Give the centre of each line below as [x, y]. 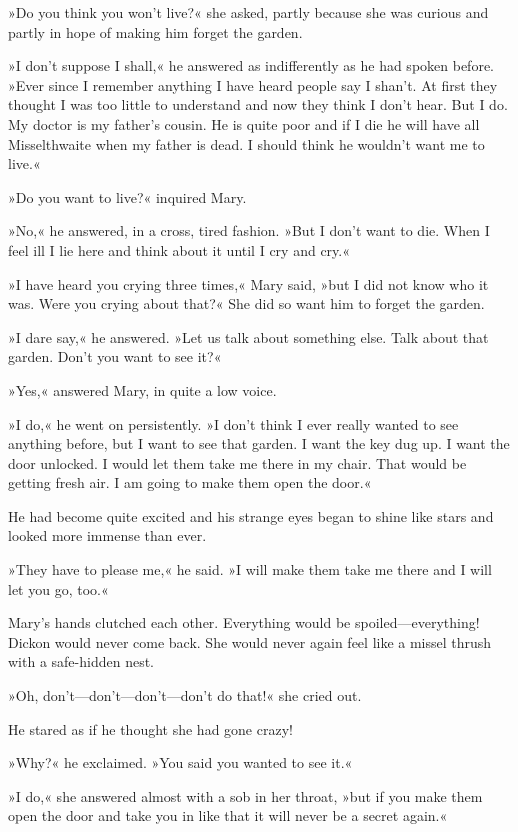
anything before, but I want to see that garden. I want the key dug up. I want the [259, 443]
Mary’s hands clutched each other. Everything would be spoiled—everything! [244, 622]
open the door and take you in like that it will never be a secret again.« [228, 815]
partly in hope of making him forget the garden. [155, 31]
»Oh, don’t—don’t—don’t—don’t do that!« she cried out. [185, 695]
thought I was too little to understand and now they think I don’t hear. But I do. [258, 104]
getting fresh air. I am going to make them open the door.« [190, 482]
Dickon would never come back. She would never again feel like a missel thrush [250, 641]
